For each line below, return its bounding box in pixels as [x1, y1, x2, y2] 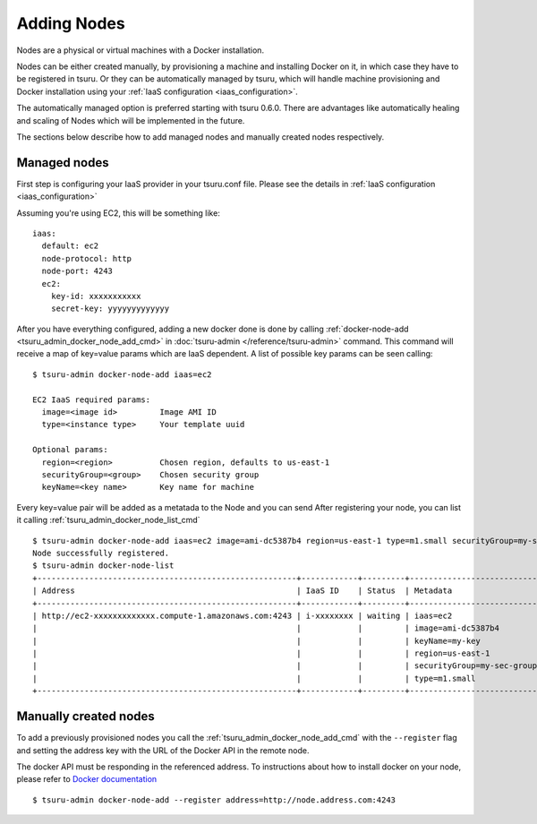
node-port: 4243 [41, 266, 114, 277]
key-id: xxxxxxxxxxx [50, 291, 141, 301]
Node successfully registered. [32, 547, 170, 558]
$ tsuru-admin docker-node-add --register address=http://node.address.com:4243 [32, 794, 396, 805]
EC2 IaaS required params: [32, 394, 151, 405]
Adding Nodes [16, 13, 125, 33]
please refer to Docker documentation [16, 774, 158, 785]
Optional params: [32, 444, 108, 455]
